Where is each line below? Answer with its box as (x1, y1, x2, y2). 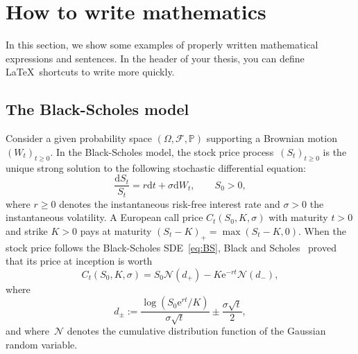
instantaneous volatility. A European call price (6, 210, 203, 224)
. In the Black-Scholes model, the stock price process (50, 144, 274, 159)
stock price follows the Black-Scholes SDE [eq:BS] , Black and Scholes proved (6, 240, 336, 254)
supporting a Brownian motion (206, 131, 337, 145)
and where (6, 324, 50, 338)
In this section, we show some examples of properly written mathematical (6, 37, 318, 52)
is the (323, 144, 347, 159)
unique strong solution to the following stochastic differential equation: (6, 160, 306, 175)
